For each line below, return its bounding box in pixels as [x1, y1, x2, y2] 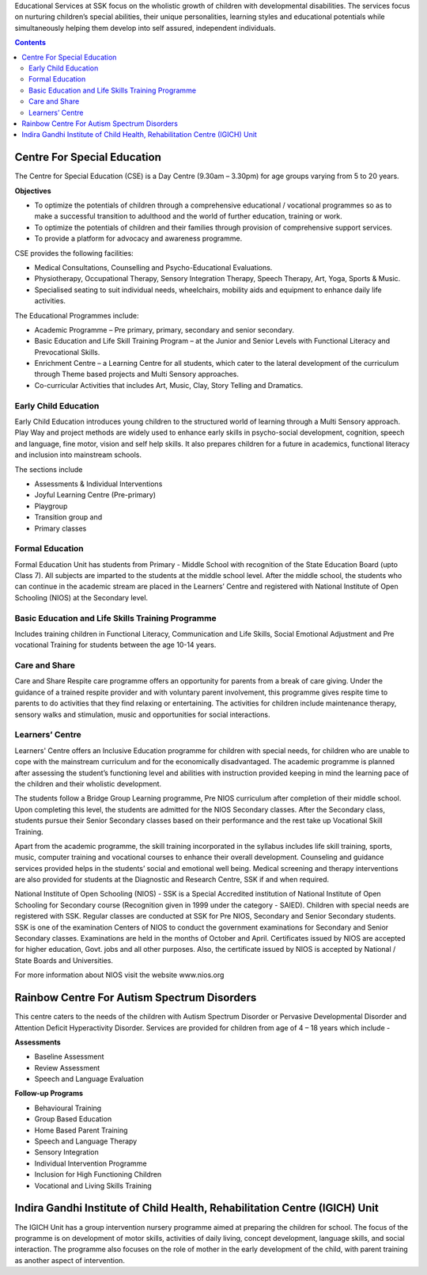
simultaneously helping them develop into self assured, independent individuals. [14, 23, 277, 32]
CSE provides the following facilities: [14, 248, 134, 257]
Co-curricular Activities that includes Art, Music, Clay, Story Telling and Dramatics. [34, 380, 304, 390]
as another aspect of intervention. [14, 1255, 126, 1265]
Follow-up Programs [14, 1089, 83, 1098]
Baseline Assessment [34, 1052, 104, 1061]
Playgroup [34, 501, 68, 511]
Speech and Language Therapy [34, 1136, 138, 1146]
